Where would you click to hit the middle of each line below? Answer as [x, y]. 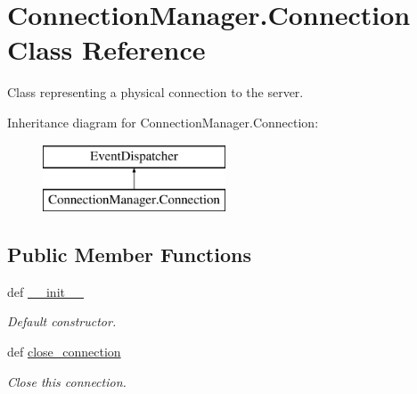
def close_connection [64, 352]
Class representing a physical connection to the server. [155, 92]
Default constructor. [62, 321]
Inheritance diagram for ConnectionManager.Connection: [163, 122]
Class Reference [106, 49]
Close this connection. [67, 381]
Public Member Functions [129, 254]
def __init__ [45, 291]
